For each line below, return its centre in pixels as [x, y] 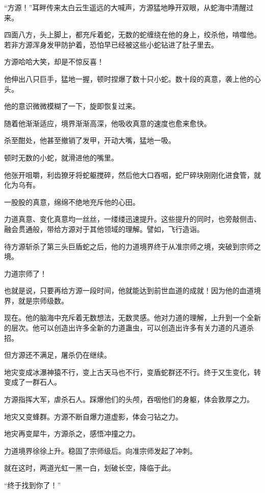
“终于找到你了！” [33, 485]
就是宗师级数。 [43, 300]
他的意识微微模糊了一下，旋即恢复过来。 [72, 106]
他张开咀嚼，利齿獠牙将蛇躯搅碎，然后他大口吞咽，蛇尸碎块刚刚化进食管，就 [132, 174]
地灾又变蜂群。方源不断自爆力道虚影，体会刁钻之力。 [93, 416]
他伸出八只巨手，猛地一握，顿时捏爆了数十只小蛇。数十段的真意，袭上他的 [129, 78]
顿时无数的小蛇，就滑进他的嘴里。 [61, 157]
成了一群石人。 [36, 382]
